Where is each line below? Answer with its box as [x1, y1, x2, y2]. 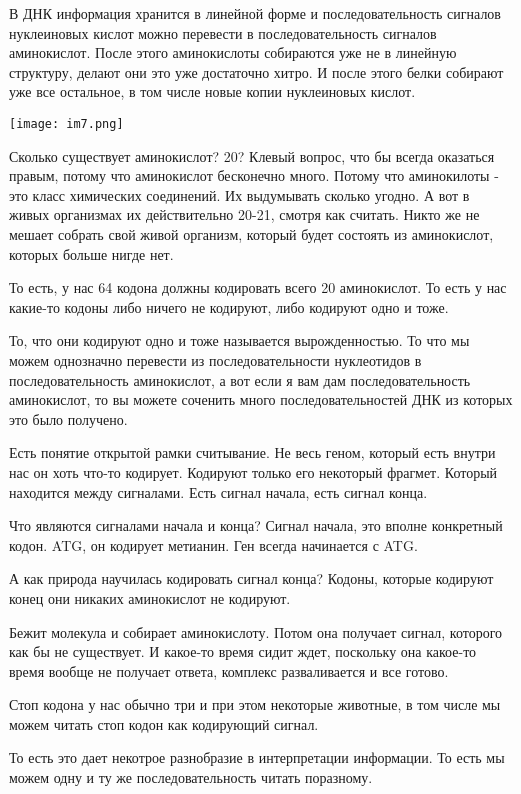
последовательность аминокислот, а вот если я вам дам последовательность [9, 369, 471, 390]
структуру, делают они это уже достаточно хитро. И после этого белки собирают [9, 61, 504, 82]
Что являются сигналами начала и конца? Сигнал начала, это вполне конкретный [9, 515, 503, 536]
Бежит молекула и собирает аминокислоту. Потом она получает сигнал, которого [9, 621, 503, 642]
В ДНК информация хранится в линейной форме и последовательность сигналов [9, 3, 501, 23]
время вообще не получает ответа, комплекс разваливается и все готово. [9, 660, 449, 681]
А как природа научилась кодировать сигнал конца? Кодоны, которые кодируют [9, 568, 494, 589]
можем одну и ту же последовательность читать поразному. [9, 767, 373, 788]
